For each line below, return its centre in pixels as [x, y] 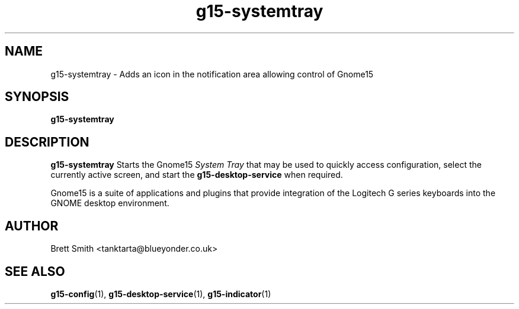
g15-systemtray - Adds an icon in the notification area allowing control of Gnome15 [212, 74]
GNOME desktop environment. [110, 203]
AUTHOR [32, 226]
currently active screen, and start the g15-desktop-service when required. [197, 175]
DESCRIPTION [47, 142]
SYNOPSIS [37, 97]
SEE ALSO [35, 271]
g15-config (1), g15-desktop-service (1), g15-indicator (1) [161, 294]
